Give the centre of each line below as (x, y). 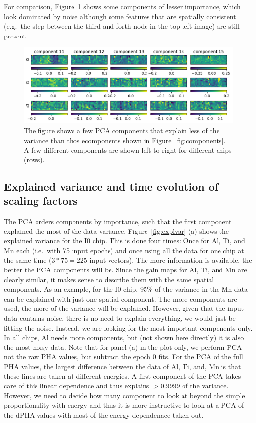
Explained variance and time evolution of (111, 186)
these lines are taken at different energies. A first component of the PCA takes (123, 376)
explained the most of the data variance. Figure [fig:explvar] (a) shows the (116, 231)
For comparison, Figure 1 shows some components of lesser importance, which (122, 6)
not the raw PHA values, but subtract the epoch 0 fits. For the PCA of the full (124, 357)
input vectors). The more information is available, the (171, 260)
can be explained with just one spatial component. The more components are (121, 298)
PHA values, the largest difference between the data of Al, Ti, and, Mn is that (123, 366)
